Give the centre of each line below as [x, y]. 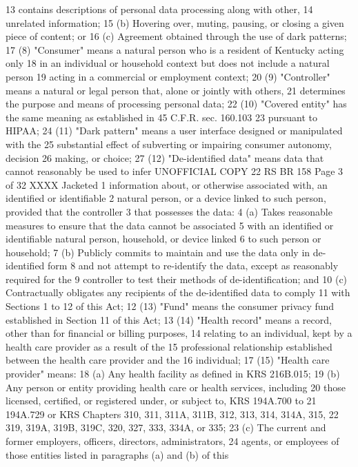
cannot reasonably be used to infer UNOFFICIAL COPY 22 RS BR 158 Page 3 [175, 171]
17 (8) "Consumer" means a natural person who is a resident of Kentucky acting [175, 49]
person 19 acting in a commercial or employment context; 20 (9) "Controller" [168, 76]
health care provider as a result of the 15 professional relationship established [169, 346]
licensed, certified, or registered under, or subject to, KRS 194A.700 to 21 [161, 401]
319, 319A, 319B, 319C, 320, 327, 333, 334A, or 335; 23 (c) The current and [166, 427]
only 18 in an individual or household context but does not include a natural [168, 63]
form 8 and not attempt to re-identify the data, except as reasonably [193, 266]
